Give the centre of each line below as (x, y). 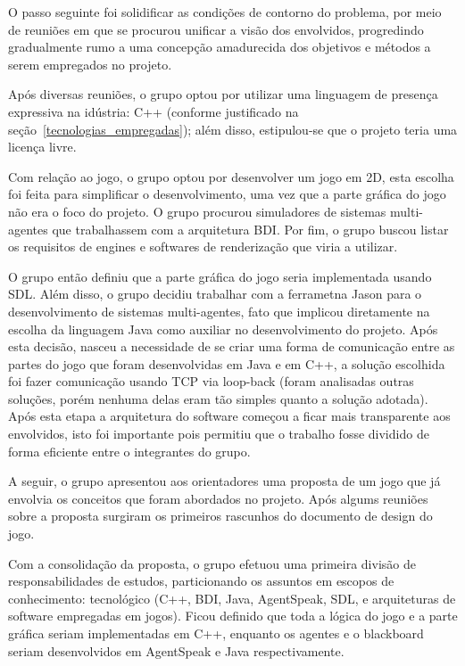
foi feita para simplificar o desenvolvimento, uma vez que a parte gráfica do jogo (227, 194)
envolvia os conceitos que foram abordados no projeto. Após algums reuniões (218, 498)
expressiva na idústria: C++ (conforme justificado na (154, 111)
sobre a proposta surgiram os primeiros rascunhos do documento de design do (220, 516)
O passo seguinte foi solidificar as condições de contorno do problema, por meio (225, 12)
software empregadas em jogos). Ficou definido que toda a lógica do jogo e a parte (233, 616)
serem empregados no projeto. (90, 64)
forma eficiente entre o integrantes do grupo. (129, 451)
